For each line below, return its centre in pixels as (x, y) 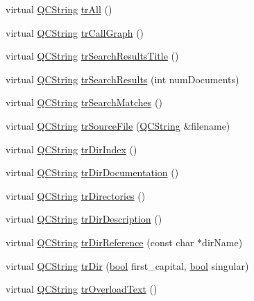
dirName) (222, 242)
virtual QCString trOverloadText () (82, 289)
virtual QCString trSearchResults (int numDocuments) (122, 79)
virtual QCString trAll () (59, 9)
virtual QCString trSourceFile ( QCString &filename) (118, 125)
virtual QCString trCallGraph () (75, 32)
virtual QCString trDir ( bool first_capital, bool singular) (127, 265)
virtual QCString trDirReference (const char (100, 242)
